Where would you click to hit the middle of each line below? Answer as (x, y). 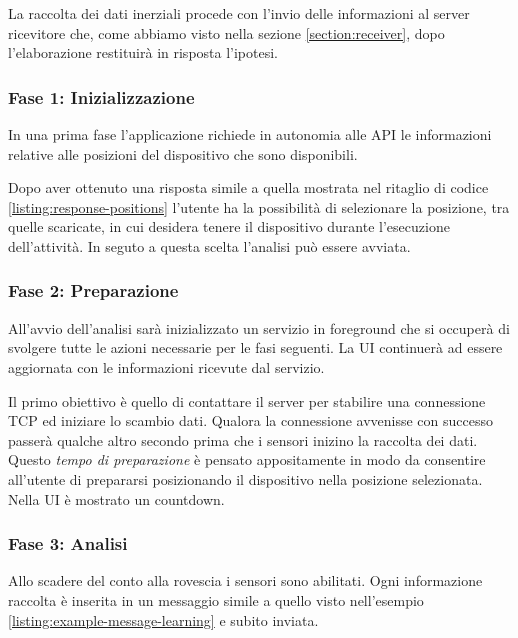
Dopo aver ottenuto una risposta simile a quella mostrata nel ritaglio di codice (248, 187)
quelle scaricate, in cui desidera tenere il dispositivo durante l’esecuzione (229, 226)
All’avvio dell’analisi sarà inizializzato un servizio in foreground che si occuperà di (259, 327)
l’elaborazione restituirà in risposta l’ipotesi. (143, 52)
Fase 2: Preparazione (93, 290)
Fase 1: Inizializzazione (101, 96)
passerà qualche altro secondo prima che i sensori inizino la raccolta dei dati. (243, 439)
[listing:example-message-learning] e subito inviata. (163, 619)
